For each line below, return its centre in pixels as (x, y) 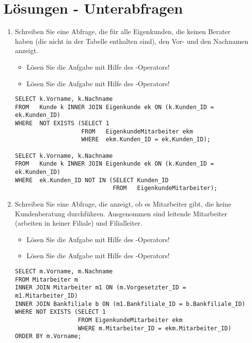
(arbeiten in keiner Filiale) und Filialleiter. (78, 223)
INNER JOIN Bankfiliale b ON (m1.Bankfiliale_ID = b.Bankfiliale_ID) (130, 304)
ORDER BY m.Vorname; (48, 336)
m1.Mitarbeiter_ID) (46, 295)
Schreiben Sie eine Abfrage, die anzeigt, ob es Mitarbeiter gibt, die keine (123, 203)
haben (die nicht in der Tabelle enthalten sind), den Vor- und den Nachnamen (132, 41)
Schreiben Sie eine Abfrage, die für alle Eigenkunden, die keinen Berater (123, 31)
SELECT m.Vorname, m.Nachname (64, 271)
